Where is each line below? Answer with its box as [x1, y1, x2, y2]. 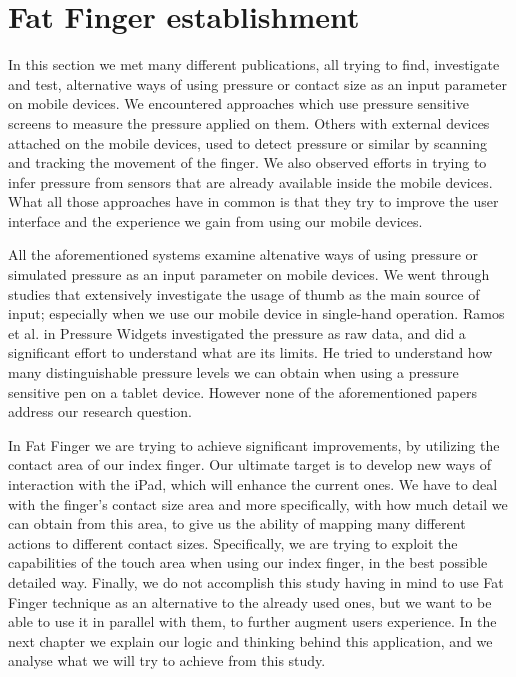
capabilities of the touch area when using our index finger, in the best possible [8, 552, 488, 573]
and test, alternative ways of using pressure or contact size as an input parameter [8, 73, 507, 94]
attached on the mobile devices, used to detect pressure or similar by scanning [8, 132, 487, 153]
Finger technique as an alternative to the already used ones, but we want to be [8, 591, 492, 612]
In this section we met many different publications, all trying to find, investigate [8, 54, 500, 75]
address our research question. [8, 401, 193, 422]
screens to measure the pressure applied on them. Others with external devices [8, 112, 490, 133]
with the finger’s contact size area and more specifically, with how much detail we [8, 493, 508, 514]
